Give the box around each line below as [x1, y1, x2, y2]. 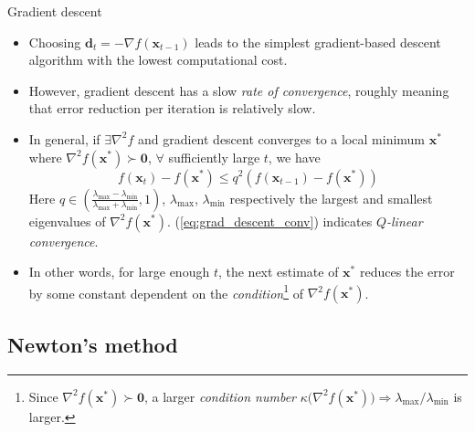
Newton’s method [7, 330, 178, 358]
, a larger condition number [143, 386, 297, 406]
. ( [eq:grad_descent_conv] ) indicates [167, 211, 373, 230]
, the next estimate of [217, 262, 339, 281]
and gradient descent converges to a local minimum [137, 129, 426, 148]
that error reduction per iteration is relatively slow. [28, 99, 316, 118]
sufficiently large [168, 147, 260, 166]
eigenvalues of [28, 211, 106, 230]
